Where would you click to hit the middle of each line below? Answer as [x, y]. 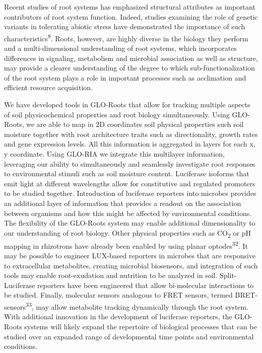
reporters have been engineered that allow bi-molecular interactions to [146, 285]
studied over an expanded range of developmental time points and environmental [129, 336]
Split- [228, 275]
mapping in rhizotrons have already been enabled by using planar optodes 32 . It [126, 245]
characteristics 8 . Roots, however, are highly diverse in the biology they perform [126, 37]
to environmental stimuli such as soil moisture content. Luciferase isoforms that [127, 173]
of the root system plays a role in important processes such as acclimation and [125, 77]
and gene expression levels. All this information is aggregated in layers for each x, [130, 144]
